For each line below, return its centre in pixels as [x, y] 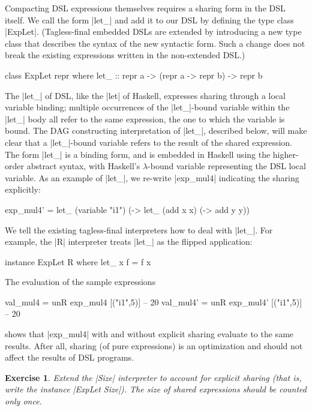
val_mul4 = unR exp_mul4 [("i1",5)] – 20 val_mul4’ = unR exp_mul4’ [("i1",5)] [154, 301]
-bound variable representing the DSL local [227, 166]
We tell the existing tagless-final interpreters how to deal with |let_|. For [139, 229]
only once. [23, 401]
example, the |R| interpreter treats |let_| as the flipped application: [129, 241]
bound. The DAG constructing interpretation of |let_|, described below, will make [156, 130]
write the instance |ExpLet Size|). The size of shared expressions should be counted [156, 389]
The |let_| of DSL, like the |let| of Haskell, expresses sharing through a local [145, 95]
